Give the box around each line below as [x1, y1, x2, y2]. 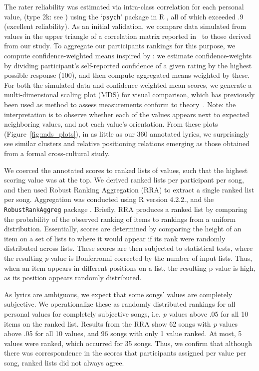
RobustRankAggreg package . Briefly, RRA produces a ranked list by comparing [4, 203, 248, 214]
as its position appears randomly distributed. [4, 272, 142, 283]
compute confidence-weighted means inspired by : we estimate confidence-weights [4, 50, 252, 61]
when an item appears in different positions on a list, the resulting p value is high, [4, 262, 256, 273]
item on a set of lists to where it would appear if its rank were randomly [4, 233, 226, 243]
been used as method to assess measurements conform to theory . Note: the [4, 99, 236, 109]
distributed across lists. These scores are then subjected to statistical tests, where [4, 243, 253, 253]
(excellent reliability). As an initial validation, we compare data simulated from [4, 21, 247, 31]
